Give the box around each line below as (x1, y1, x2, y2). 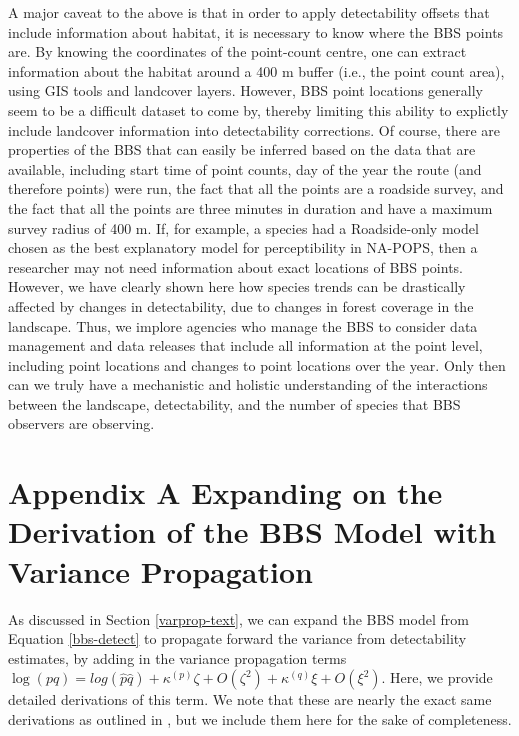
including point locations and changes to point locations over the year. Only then (8, 354, 506, 375)
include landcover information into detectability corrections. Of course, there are (8, 119, 500, 140)
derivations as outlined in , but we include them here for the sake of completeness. (8, 708, 512, 729)
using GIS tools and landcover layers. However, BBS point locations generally (8, 80, 484, 101)
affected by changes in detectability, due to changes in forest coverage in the (8, 295, 474, 316)
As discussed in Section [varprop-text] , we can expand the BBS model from (8, 608, 469, 629)
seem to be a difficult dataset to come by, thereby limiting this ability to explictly (8, 99, 509, 120)
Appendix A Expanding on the (8, 472, 443, 513)
